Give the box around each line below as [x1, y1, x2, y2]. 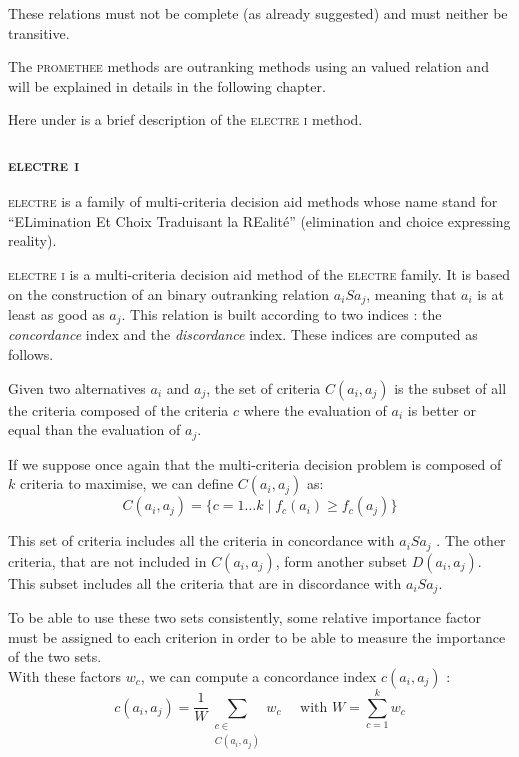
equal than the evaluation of [8, 419, 181, 440]
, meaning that [366, 283, 457, 304]
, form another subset [275, 550, 407, 571]
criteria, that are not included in [8, 550, 207, 571]
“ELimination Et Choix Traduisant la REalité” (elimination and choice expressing [8, 210, 511, 231]
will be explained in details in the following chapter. [8, 75, 326, 96]
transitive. [8, 22, 70, 43]
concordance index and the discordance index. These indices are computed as [8, 324, 478, 345]
